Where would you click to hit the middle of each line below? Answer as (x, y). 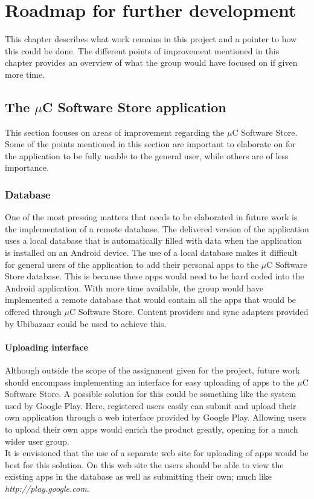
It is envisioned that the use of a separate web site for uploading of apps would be (157, 453)
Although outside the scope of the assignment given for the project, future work (152, 370)
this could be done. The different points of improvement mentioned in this (142, 50)
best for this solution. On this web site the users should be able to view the (144, 464)
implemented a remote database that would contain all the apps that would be (151, 300)
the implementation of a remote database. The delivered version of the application (157, 228)
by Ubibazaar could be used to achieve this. (86, 323)
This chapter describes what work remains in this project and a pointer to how (151, 39)
